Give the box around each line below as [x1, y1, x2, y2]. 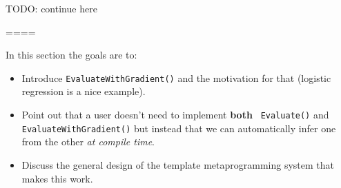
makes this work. [21, 171, 93, 185]
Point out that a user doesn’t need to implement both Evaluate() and [21, 107, 329, 122]
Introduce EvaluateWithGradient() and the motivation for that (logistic [21, 70, 331, 85]
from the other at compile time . [21, 134, 155, 149]
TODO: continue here [6, 1, 97, 15]
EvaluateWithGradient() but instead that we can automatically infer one [21, 121, 336, 135]
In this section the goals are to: [6, 48, 137, 62]
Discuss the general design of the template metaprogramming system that [21, 157, 335, 171]
